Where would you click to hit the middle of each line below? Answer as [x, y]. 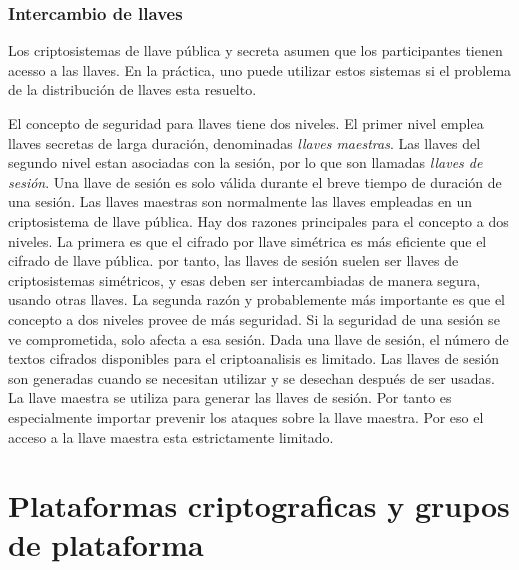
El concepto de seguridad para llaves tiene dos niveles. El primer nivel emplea [246, 123]
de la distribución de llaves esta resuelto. [132, 89]
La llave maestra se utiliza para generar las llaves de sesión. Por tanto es [230, 397]
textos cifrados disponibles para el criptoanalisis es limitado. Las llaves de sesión [254, 358]
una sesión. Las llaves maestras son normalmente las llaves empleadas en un [240, 201]
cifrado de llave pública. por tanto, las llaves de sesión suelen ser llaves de [233, 260]
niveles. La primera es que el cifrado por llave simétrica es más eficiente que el [247, 240]
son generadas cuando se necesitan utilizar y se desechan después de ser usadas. [252, 377]
